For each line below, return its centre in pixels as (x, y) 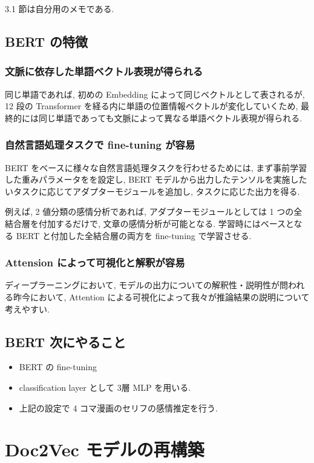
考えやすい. (27, 309)
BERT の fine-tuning (58, 367)
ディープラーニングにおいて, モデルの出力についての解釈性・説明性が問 (146, 285)
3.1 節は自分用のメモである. (60, 8)
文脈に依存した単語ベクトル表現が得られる (104, 71)
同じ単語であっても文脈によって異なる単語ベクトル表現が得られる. (170, 117)
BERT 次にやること (66, 341)
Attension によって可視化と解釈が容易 (95, 262)
